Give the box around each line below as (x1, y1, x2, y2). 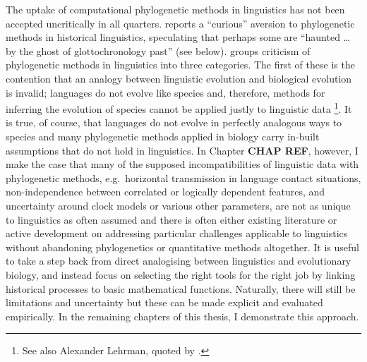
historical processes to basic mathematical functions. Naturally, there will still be (6, 281, 356, 296)
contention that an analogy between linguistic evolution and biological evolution (6, 71, 352, 85)
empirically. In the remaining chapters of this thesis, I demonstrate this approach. (6, 308, 359, 323)
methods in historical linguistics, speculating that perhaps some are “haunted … (6, 30, 350, 44)
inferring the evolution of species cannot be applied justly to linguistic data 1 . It (6, 99, 352, 116)
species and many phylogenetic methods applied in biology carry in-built (6, 129, 320, 143)
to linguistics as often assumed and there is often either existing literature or (6, 212, 337, 227)
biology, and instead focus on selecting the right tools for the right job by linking (6, 267, 356, 282)
